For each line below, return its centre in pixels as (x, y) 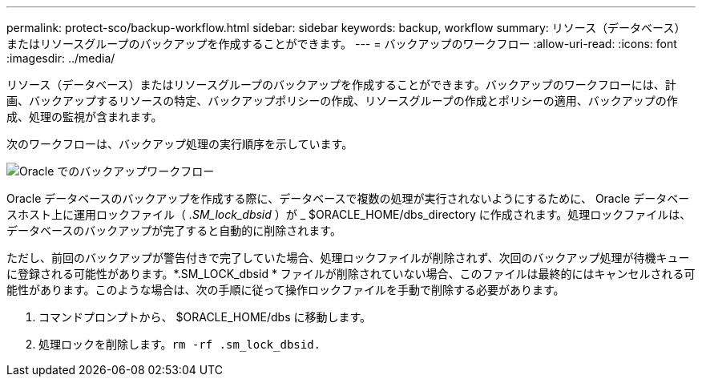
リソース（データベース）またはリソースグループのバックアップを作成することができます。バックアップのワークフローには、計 (341, 85)
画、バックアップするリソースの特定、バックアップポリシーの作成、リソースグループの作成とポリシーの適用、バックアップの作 (342, 101)
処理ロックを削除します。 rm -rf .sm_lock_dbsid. (180, 344)
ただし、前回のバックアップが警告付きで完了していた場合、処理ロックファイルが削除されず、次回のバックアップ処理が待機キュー (348, 258)
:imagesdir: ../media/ (61, 58)
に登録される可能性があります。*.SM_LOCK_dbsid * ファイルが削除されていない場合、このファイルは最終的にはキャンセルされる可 (351, 274)
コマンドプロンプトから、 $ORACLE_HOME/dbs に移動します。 (205, 317)
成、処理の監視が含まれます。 (85, 117)
